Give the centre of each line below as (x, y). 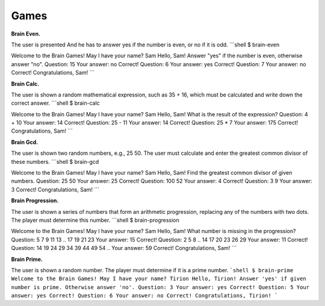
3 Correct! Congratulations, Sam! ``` (55, 189)
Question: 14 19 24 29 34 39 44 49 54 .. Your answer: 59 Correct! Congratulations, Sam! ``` (124, 248)
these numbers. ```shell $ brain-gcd (55, 161)
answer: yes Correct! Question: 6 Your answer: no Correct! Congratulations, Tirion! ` (144, 296)
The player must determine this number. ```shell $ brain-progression (95, 220)
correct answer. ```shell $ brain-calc (56, 103)
